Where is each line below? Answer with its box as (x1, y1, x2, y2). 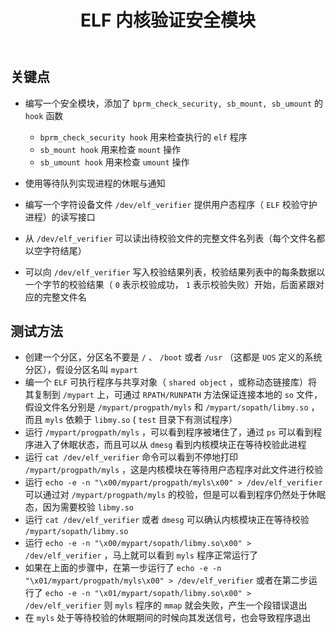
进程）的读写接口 (24, 211, 96, 223)
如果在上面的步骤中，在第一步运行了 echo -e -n (24, 562, 222, 574)
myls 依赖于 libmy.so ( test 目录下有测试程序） (44, 414, 238, 426)
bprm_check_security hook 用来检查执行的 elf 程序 (39, 131, 248, 143)
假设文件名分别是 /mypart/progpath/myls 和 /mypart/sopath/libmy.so (24, 401, 309, 413)
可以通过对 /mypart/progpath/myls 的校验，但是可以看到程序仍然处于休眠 (24, 489, 327, 501)
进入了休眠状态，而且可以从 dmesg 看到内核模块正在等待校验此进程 (33, 439, 307, 451)
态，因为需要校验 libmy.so (24, 501, 135, 513)
